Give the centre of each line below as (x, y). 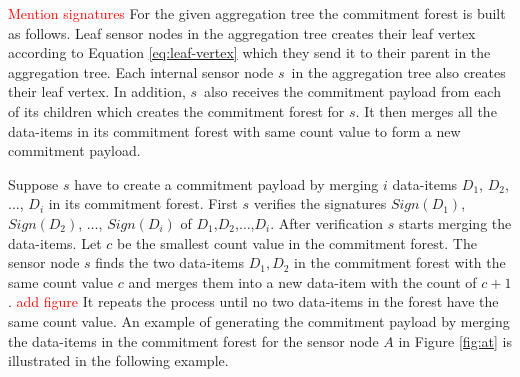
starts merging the (455, 222)
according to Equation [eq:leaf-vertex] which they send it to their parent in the (249, 52)
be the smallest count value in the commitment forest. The (296, 242)
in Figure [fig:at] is (455, 340)
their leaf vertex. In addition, (97, 91)
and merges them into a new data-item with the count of (302, 281)
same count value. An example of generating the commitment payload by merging (259, 320)
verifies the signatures (320, 203)
